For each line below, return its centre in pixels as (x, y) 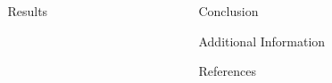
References (227, 71)
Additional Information (262, 41)
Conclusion (228, 11)
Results (28, 11)
